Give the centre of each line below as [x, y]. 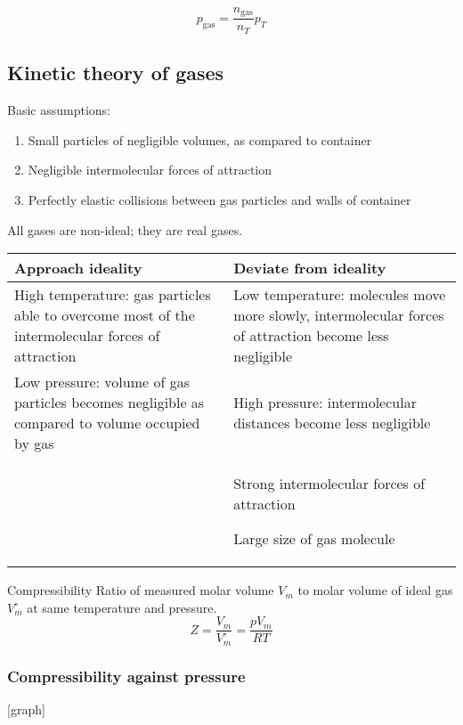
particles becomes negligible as [110, 403]
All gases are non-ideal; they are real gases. [125, 229]
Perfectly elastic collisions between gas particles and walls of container [219, 199]
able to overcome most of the [105, 315]
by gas [34, 444]
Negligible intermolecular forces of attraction [150, 170]
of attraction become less [311, 336]
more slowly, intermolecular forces [339, 315]
